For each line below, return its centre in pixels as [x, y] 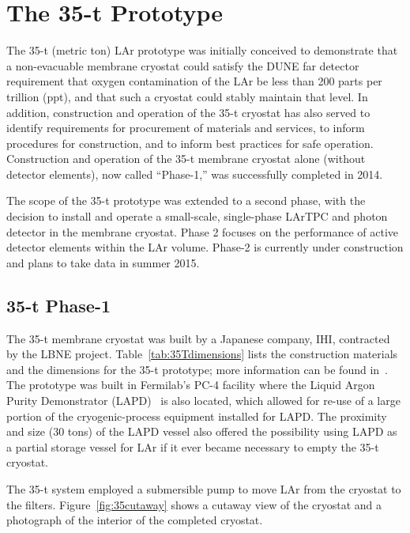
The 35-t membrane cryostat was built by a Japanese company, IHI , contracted [198, 338]
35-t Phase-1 [59, 305]
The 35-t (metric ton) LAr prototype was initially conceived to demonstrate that [202, 50]
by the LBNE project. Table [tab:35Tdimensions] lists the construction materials [202, 354]
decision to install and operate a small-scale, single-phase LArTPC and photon [197, 216]
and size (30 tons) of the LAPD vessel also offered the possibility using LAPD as [202, 431]
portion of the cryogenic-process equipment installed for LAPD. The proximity [197, 416]
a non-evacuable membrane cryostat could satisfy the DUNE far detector [183, 65]
